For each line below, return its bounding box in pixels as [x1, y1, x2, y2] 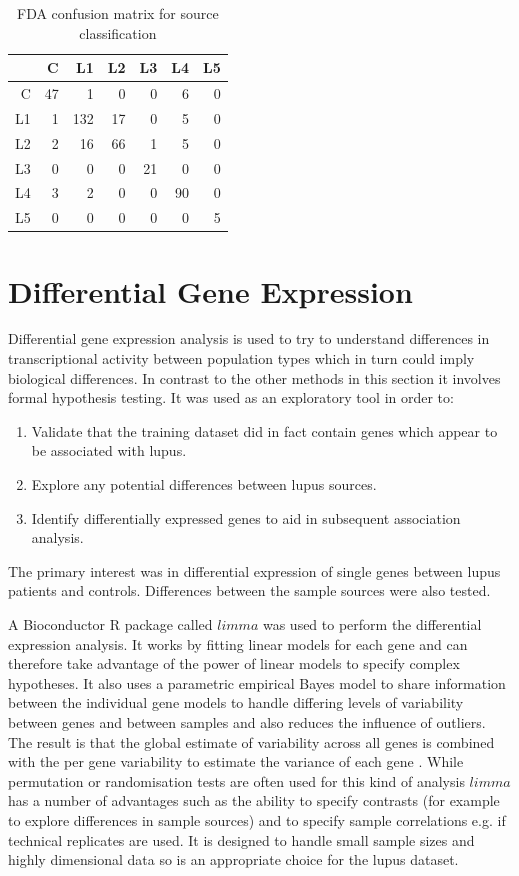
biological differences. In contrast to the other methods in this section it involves [8, 367, 501, 388]
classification [79, 22, 157, 43]
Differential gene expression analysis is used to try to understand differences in [8, 328, 490, 349]
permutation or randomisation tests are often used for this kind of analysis [8, 770, 465, 791]
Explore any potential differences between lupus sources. [31, 474, 377, 495]
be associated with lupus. [31, 440, 187, 461]
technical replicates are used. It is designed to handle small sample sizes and [8, 829, 475, 850]
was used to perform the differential [262, 614, 482, 634]
